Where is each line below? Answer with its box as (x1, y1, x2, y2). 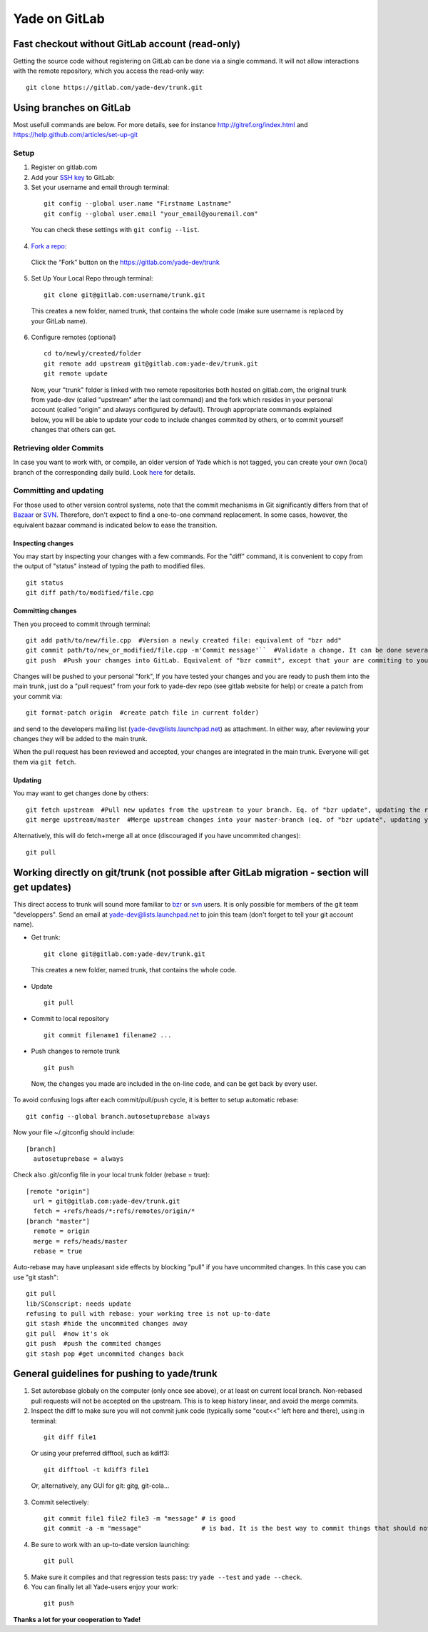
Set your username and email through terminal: (31, 183, 170, 192)
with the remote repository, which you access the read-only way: (13, 66, 205, 75)
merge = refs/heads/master (33, 1237, 128, 1245)
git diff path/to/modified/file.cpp (26, 589, 154, 597)
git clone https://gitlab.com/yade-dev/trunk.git (26, 83, 203, 91)
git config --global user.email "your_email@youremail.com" (44, 209, 258, 218)
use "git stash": (13, 1273, 58, 1281)
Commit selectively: (31, 1498, 89, 1506)
